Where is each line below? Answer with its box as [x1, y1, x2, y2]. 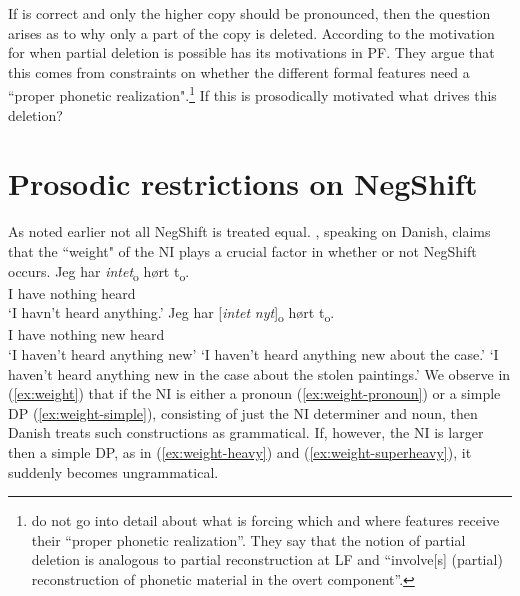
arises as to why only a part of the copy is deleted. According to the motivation [8, 22, 495, 43]
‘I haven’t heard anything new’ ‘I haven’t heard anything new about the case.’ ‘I [8, 343, 499, 364]
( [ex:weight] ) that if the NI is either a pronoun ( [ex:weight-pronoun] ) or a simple [8, 383, 501, 404]
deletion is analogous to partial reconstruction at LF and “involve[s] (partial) [31, 549, 503, 570]
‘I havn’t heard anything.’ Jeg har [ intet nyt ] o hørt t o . [8, 302, 335, 326]
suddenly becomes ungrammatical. [8, 461, 219, 482]
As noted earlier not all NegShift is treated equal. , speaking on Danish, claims [8, 221, 491, 242]
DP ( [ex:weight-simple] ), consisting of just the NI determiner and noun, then [8, 402, 478, 423]
